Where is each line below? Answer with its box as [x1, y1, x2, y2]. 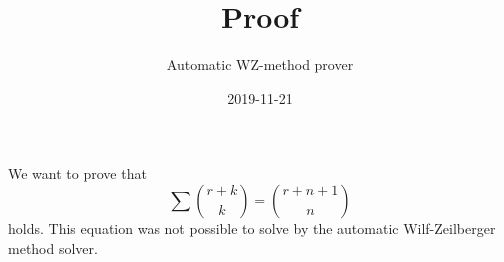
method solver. [8, 237, 98, 258]
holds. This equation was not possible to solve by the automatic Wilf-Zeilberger [8, 217, 496, 238]
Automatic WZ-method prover [166, 54, 354, 75]
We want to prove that [8, 163, 147, 184]
